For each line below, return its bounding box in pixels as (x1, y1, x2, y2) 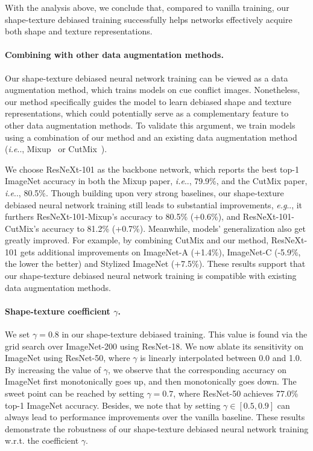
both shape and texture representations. (5, 25, 153, 37)
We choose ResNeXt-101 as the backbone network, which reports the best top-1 (5, 162, 299, 175)
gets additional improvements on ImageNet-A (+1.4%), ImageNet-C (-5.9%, (20, 245, 301, 258)
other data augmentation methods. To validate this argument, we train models (5, 118, 296, 131)
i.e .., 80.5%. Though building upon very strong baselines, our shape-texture (5, 186, 284, 199)
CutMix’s (5, 222, 39, 234)
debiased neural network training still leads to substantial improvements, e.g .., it (5, 198, 303, 211)
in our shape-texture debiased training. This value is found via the (62, 328, 308, 341)
